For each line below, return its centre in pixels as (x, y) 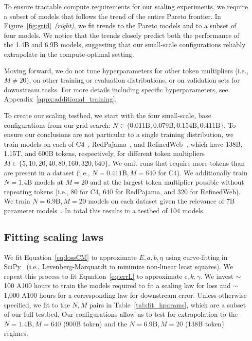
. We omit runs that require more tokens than (177, 162)
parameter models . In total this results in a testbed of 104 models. (105, 210)
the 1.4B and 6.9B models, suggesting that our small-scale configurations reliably (125, 44)
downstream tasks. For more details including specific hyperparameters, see (116, 89)
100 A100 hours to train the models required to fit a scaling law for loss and (117, 285)
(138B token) (205, 323)
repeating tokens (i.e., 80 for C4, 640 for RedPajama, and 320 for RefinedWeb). (122, 191)
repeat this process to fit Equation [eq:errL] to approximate (93, 276)
